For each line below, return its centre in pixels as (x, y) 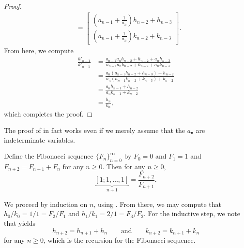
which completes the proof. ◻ (48, 114)
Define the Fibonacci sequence (49, 156)
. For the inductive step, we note (192, 213)
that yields (20, 223)
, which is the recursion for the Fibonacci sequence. (119, 240)
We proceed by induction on (46, 204)
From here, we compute (39, 50)
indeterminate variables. (39, 139)
